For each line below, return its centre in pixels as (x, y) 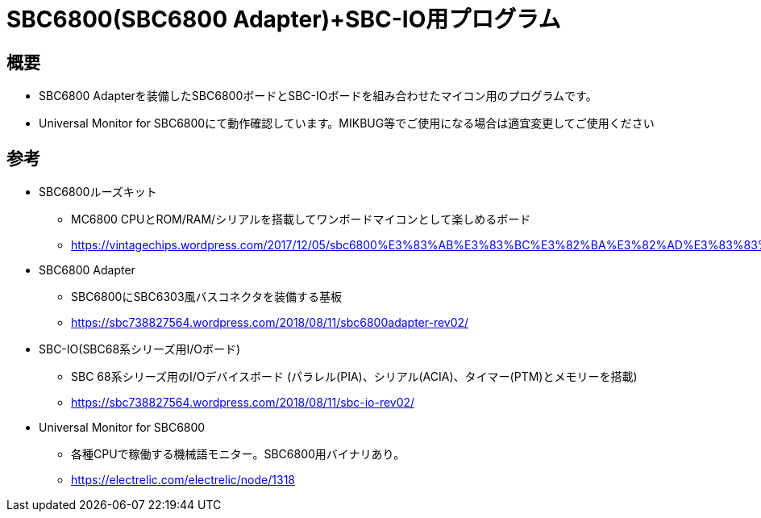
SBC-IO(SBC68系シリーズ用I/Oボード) (140, 349)
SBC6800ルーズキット (98, 192)
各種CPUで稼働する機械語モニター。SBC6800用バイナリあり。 (238, 454)
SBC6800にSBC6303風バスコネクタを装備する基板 (206, 297)
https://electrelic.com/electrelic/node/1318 (183, 480)
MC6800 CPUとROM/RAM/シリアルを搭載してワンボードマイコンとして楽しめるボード (301, 219)
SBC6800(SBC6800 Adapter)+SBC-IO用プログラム (284, 19)
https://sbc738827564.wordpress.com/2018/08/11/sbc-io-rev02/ (243, 403)
